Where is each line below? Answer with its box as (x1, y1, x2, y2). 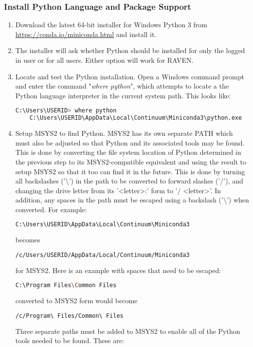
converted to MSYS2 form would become (15, 295, 138, 306)
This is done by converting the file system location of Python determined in (15, 147, 241, 157)
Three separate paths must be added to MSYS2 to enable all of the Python (15, 326, 240, 336)
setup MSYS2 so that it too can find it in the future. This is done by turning (15, 166, 245, 176)
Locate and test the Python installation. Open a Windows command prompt (15, 71, 244, 81)
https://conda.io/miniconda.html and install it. (15, 29, 157, 39)
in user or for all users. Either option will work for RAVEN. (15, 55, 194, 65)
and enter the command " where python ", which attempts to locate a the (15, 81, 229, 91)
